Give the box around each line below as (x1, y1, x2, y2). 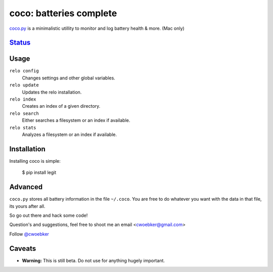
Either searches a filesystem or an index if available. (22, 117, 130, 123)
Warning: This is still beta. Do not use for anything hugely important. (22, 257, 165, 263)
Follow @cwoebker (9, 231, 49, 237)
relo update (9, 82, 39, 88)
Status (9, 38, 31, 47)
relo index (9, 97, 36, 102)
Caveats (9, 244, 36, 253)
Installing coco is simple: (9, 158, 61, 164)
